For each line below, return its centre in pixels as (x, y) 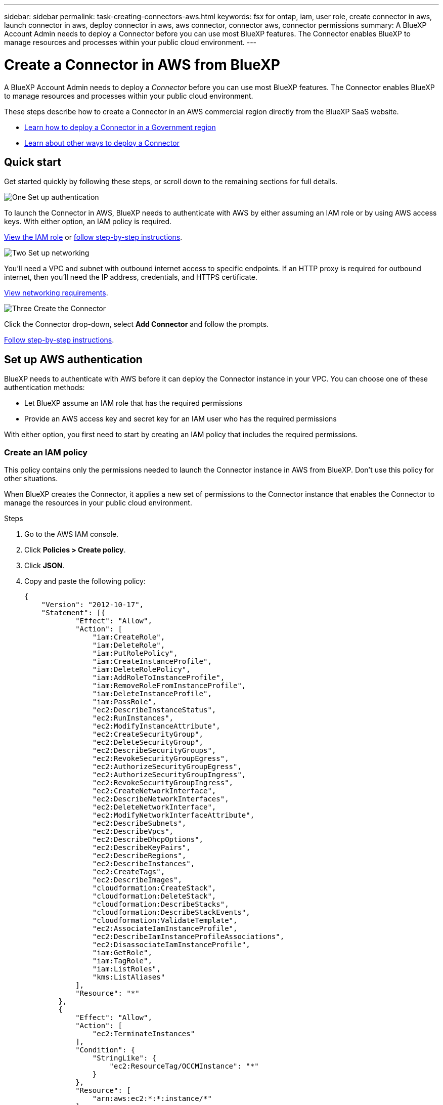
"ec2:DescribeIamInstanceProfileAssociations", (188, 936)
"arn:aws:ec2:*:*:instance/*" (152, 1098)
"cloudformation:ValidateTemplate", (165, 920)
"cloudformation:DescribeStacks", (161, 904)
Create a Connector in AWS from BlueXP (142, 65)
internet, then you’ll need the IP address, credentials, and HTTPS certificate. (131, 277)
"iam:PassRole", (124, 702)
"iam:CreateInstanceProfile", (152, 661)
